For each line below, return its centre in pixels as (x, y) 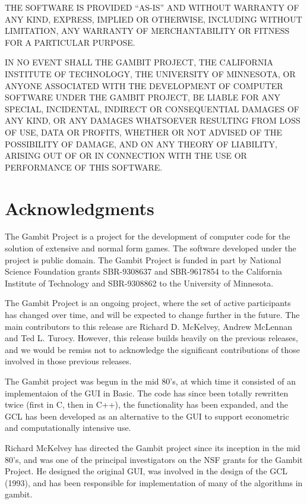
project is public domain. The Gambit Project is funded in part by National (143, 259)
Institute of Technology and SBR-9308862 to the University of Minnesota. (139, 283)
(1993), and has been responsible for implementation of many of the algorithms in (154, 482)
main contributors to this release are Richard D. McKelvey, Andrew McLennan (149, 326)
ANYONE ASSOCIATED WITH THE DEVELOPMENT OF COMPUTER (144, 85)
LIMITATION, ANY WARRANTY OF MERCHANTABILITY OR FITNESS (147, 31)
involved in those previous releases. (68, 361)
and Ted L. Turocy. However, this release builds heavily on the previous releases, (151, 338)
